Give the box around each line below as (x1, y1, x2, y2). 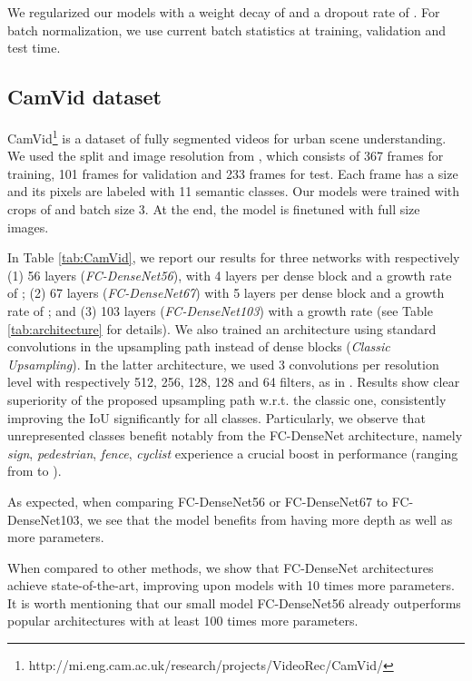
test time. (7, 38, 61, 57)
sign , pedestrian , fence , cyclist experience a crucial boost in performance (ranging (7, 443, 458, 462)
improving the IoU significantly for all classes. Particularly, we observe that (7, 408, 426, 427)
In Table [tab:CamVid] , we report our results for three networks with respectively (7, 248, 460, 267)
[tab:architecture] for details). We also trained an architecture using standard (7, 319, 437, 338)
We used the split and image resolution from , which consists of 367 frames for (7, 146, 444, 165)
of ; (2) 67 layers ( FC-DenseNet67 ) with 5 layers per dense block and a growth (7, 283, 445, 302)
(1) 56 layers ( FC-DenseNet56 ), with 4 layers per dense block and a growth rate (7, 265, 452, 284)
